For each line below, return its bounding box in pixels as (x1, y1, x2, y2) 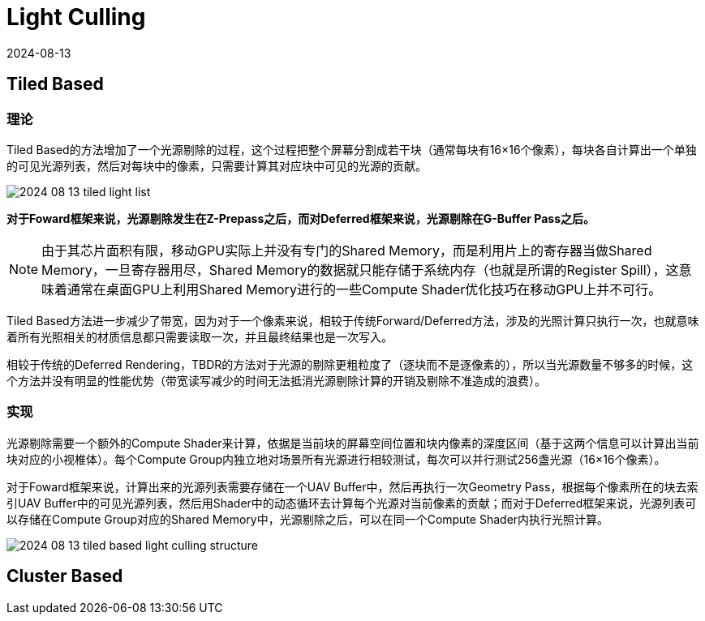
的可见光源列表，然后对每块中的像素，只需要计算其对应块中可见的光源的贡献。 (6, 158, 427, 173)
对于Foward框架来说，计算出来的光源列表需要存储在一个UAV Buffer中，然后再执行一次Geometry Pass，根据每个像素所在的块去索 (6, 479, 699, 494)
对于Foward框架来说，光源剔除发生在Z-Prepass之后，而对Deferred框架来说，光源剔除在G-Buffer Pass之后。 (6, 211, 595, 225)
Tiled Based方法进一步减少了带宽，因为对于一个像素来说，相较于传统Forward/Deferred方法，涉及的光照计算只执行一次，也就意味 (6, 313, 699, 328)
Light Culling (6, 3, 146, 31)
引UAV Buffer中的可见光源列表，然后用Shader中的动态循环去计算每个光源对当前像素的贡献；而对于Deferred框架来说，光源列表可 (6, 495, 697, 510)
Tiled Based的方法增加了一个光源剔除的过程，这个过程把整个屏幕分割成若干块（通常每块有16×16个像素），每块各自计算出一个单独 (6, 142, 697, 156)
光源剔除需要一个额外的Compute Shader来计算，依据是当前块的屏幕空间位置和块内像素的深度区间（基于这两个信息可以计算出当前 (6, 435, 699, 450)
